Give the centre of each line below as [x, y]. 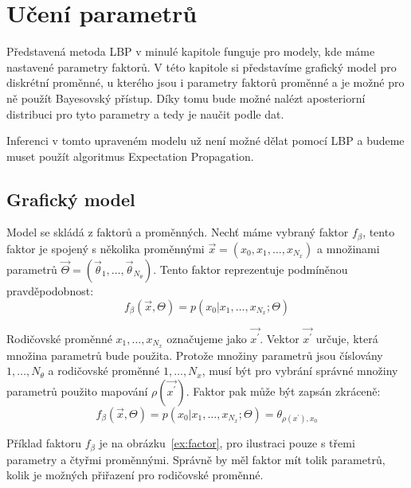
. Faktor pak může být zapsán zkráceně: [283, 390]
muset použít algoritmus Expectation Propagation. [130, 156]
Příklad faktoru [44, 443]
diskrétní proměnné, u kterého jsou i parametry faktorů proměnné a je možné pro [205, 82]
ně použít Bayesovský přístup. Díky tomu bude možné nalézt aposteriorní [186, 98]
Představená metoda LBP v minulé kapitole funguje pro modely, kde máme [191, 51]
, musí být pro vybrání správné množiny [300, 371]
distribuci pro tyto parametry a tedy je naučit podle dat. [145, 113]
